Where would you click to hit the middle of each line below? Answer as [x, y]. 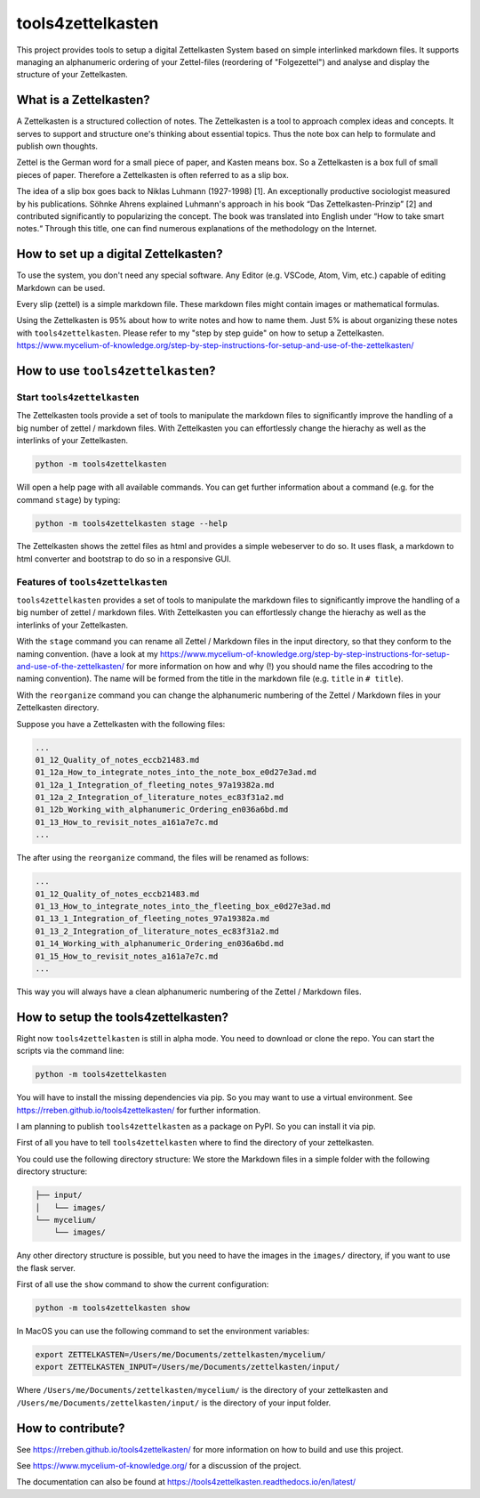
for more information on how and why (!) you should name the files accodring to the [279, 666]
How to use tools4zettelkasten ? [116, 371]
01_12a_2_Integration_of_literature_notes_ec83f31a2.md [160, 798]
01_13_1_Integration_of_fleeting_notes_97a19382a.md [152, 919]
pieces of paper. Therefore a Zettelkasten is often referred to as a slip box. [152, 174]
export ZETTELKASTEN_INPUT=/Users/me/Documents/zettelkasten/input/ [188, 1367]
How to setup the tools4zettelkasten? [123, 1017]
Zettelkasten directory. [58, 708]
